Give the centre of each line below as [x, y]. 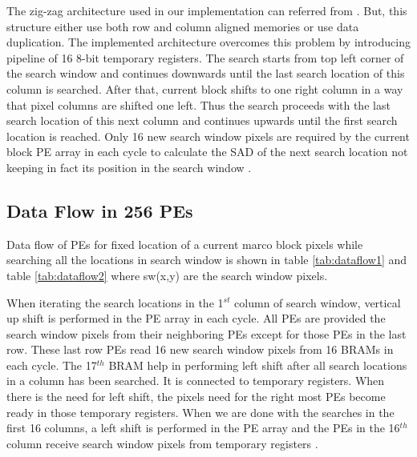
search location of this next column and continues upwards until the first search [202, 120]
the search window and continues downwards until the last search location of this [206, 73]
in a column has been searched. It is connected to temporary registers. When [196, 381]
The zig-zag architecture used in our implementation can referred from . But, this [207, 10]
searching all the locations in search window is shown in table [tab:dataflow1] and [207, 260]
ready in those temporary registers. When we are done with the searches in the [200, 412]
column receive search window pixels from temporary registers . [162, 443]
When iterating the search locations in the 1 [115, 302]
